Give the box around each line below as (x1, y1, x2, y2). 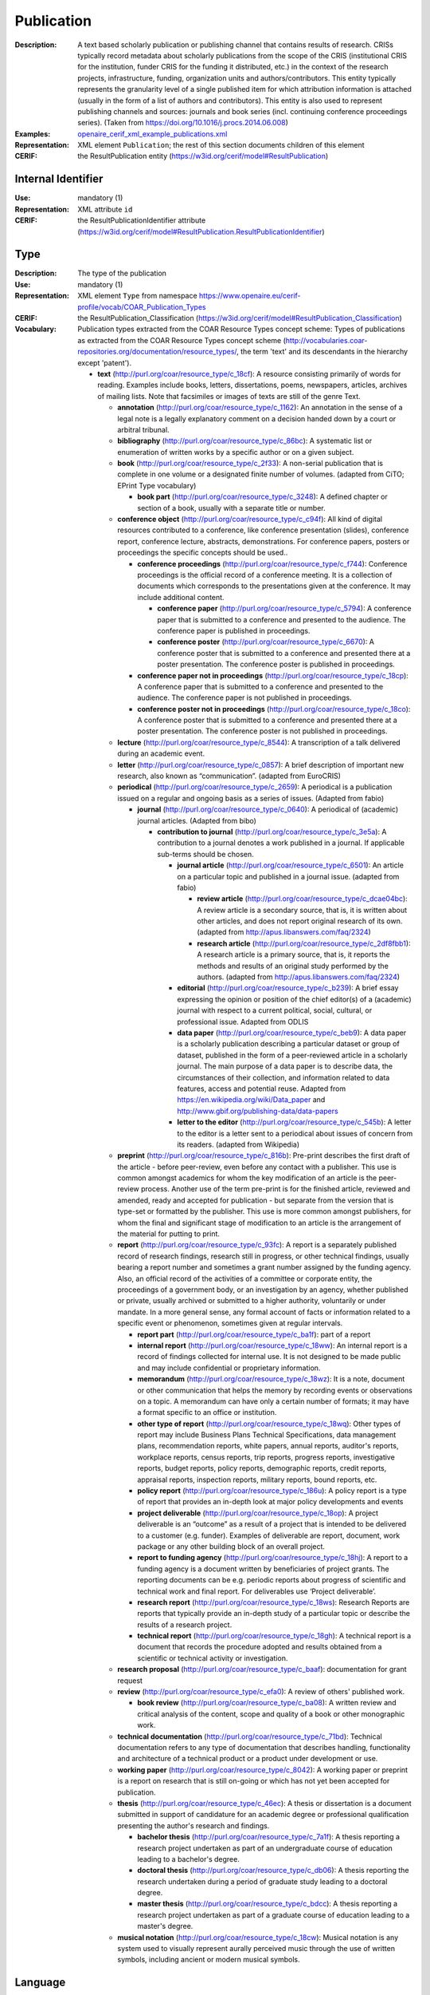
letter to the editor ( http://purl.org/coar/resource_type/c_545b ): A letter (177, 1117, 412, 1127)
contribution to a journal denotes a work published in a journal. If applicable (157, 838, 405, 847)
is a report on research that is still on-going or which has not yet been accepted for (117, 1776, 390, 1786)
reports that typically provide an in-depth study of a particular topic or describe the (137, 1609, 410, 1618)
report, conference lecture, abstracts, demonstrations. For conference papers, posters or (117, 536, 410, 546)
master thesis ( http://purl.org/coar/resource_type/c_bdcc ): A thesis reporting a (137, 1899, 398, 1909)
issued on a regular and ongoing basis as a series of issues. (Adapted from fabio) (117, 793, 385, 803)
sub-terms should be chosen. (157, 849, 254, 859)
